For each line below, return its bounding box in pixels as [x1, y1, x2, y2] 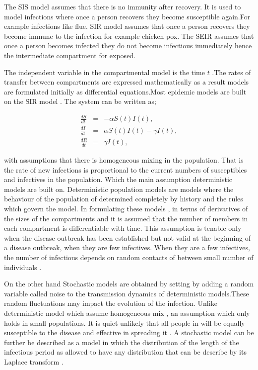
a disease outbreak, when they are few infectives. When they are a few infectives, [4, 242, 250, 253]
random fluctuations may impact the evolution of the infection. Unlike [4, 298, 217, 308]
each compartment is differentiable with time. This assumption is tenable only [4, 223, 242, 233]
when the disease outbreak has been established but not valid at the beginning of [4, 232, 251, 243]
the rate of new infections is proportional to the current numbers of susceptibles [4, 164, 247, 175]
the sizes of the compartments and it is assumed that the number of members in [4, 213, 248, 223]
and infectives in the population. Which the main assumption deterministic [4, 174, 233, 185]
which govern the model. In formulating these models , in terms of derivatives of [4, 203, 248, 214]
